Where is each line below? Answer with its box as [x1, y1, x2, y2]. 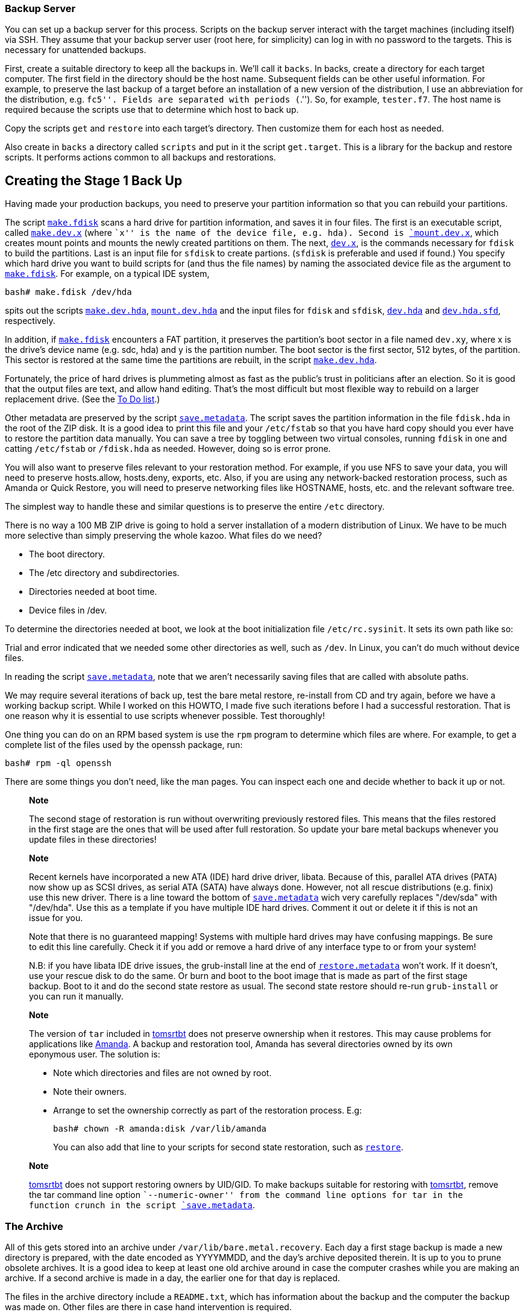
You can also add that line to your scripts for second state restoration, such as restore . [53, 1142, 404, 1153]
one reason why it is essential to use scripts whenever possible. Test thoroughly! [5, 711, 325, 721]
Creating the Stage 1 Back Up [5, 173, 183, 188]
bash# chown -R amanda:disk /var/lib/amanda [53, 1124, 267, 1134]
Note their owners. [53, 1086, 127, 1097]
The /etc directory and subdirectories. [29, 568, 180, 578]
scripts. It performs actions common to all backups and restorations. [5, 152, 276, 163]
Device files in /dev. [29, 605, 107, 616]
